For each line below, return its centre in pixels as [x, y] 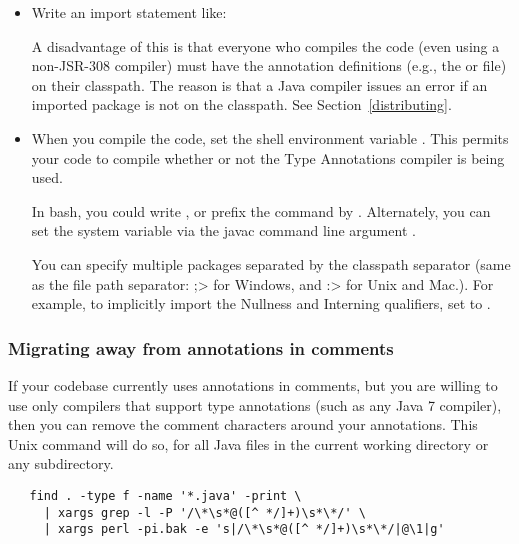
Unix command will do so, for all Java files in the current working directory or [248, 443]
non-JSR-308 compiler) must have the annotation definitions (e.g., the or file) [269, 65]
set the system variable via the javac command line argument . [223, 230]
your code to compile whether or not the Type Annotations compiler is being [268, 157]
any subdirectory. [61, 463]
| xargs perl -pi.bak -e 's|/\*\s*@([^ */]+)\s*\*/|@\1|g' [244, 529]
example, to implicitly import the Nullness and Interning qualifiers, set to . [261, 303]
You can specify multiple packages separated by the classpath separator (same [271, 263]
